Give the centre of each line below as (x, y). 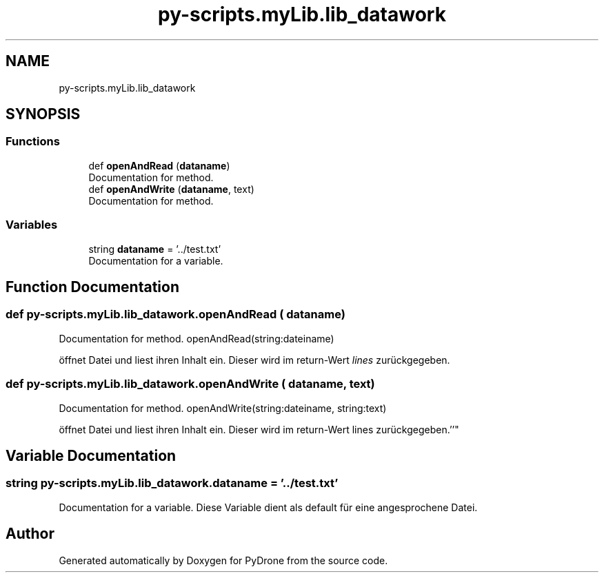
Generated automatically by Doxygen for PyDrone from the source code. (223, 560)
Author (30, 534)
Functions (33, 142)
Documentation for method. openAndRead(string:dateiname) (197, 338)
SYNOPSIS (43, 114)
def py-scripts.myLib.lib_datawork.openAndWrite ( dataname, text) (190, 384)
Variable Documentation (91, 455)
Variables (32, 225)
